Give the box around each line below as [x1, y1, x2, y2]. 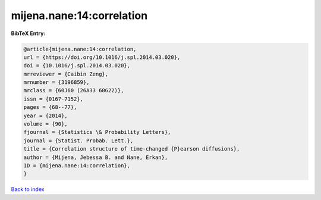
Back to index [11, 186, 45, 193]
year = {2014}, [23, 112, 68, 119]
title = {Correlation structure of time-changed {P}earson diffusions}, [23, 146, 240, 152]
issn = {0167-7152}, [23, 95, 83, 102]
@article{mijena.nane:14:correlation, [23, 45, 137, 52]
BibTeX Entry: [11, 30, 46, 37]
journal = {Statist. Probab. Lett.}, [23, 137, 134, 144]
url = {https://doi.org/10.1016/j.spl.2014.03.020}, [23, 54, 181, 61]
